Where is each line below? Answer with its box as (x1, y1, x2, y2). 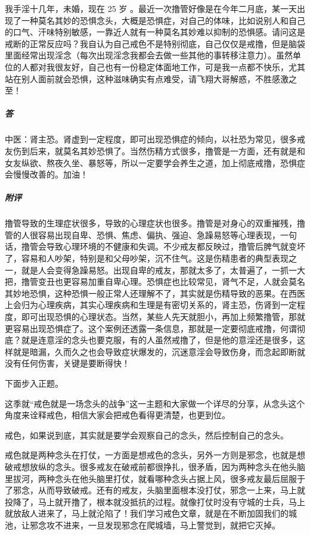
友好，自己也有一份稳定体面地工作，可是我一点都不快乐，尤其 (63, 60, 305, 73)
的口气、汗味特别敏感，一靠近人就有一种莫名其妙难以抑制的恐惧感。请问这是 (5, 26, 305, 38)
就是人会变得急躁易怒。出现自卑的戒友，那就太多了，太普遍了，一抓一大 (21, 263, 305, 276)
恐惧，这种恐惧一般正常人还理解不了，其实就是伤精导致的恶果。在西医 (29, 287, 305, 299)
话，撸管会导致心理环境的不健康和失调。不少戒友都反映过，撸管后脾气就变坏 (5, 240, 305, 253)
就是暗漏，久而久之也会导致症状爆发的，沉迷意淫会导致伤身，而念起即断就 (13, 345, 305, 357)
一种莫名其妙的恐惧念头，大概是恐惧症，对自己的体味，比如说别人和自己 (21, 14, 305, 26)
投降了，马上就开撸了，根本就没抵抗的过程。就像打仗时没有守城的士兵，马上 (5, 495, 305, 508)
